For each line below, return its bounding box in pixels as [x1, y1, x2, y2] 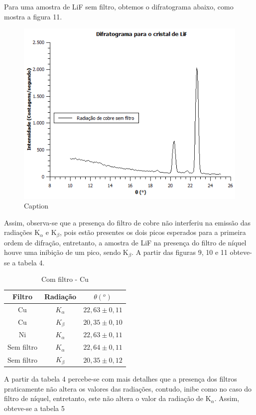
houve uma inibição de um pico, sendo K [4, 247, 128, 257]
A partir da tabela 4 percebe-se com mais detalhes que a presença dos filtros [4, 374, 237, 384]
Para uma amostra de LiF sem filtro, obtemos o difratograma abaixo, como [4, 1, 234, 11]
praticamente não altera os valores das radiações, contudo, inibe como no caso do [4, 383, 252, 394]
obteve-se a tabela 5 [4, 403, 65, 413]
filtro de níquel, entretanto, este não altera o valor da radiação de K [4, 393, 211, 404]
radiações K [4, 227, 40, 237]
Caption [24, 201, 49, 211]
